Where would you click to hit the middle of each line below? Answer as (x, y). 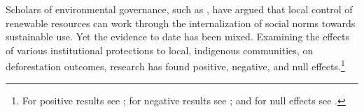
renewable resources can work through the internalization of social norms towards (181, 23)
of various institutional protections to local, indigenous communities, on (160, 50)
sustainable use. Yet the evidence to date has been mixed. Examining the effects (177, 37)
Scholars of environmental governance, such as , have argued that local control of (179, 9)
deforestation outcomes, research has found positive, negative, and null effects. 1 (175, 65)
